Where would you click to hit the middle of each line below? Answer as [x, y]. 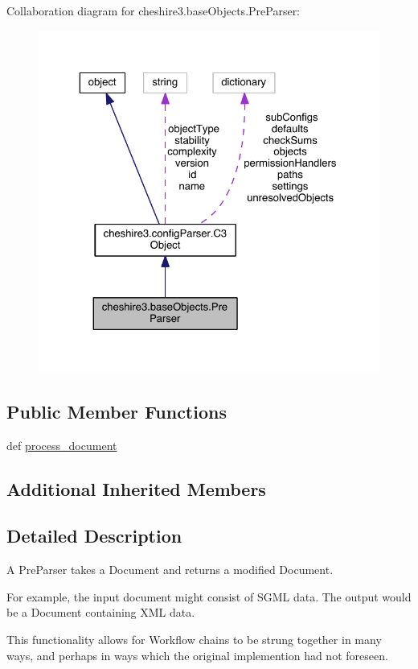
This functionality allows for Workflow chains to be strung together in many [194, 639]
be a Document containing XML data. [101, 612]
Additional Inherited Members [136, 488]
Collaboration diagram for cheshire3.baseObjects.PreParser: [154, 10]
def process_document [62, 445]
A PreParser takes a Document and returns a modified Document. [170, 570]
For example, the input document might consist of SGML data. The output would [209, 596]
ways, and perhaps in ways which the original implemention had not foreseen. [197, 655]
